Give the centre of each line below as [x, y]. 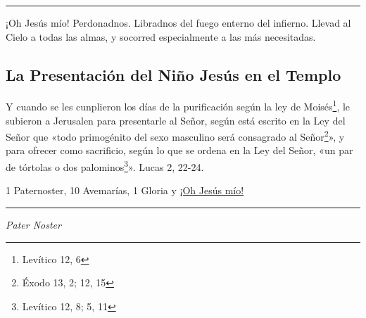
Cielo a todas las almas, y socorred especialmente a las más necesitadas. [161, 36]
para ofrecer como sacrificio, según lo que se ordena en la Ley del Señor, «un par [179, 150]
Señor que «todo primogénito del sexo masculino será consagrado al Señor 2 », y [175, 135]
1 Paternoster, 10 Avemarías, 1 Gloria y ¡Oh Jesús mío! [125, 190]
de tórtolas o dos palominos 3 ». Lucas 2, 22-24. [105, 166]
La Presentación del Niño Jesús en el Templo [173, 74]
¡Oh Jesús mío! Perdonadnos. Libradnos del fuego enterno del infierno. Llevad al [178, 23]
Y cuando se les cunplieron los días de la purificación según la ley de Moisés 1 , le [178, 106]
